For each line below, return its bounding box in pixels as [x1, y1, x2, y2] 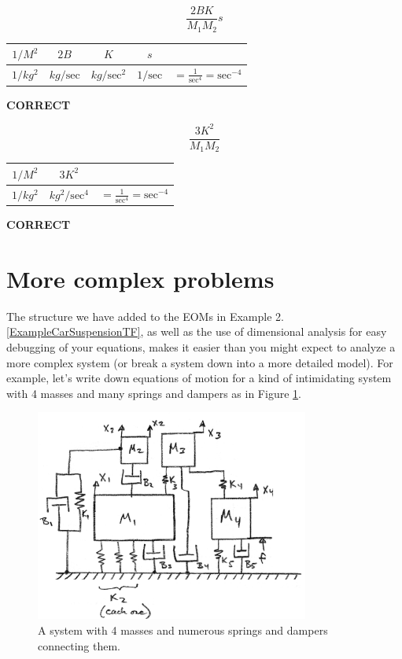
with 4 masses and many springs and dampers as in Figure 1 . [6, 385, 301, 401]
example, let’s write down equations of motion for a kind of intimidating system [6, 370, 392, 386]
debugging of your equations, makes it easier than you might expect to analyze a [6, 339, 396, 355]
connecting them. [38, 637, 120, 653]
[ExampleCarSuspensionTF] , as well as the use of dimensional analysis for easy [6, 323, 387, 340]
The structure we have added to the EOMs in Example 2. [6, 307, 284, 324]
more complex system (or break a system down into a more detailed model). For [6, 354, 393, 370]
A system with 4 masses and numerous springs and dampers [38, 622, 328, 639]
